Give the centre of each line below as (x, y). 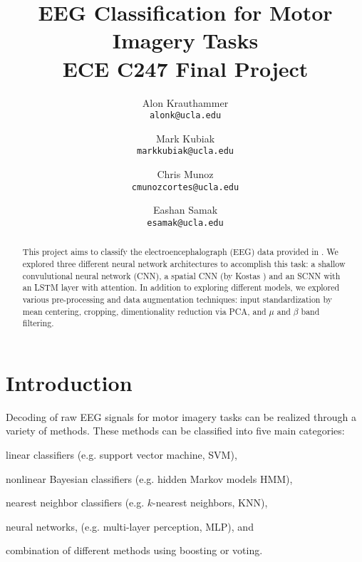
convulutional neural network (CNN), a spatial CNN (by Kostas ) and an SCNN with (181, 275)
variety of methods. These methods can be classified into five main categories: (175, 431)
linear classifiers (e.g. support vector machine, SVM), (121, 455)
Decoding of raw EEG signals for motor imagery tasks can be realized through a (181, 416)
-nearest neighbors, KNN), (210, 503)
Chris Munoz (185, 174)
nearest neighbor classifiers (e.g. (75, 503)
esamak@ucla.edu (185, 223)
